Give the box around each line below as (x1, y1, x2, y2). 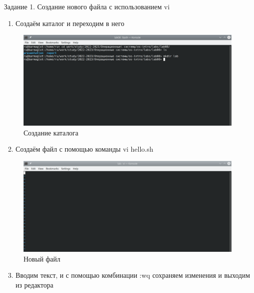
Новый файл (24, 253, 61, 264)
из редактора (15, 279, 53, 290)
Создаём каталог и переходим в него (15, 18, 125, 28)
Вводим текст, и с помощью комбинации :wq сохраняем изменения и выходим (15, 270, 250, 280)
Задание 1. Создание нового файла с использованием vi (4, 1, 170, 11)
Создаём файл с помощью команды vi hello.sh (15, 144, 153, 154)
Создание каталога (24, 127, 78, 137)
